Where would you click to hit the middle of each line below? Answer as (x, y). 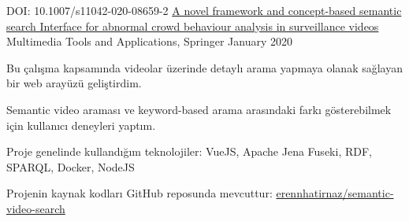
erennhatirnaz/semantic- (335, 193)
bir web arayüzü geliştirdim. (74, 83)
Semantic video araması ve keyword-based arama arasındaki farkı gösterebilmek (199, 109)
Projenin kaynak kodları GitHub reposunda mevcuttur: (139, 193)
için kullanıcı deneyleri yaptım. (81, 125)
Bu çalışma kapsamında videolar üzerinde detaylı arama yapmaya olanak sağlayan (204, 67)
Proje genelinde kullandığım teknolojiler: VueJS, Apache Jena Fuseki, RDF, (189, 151)
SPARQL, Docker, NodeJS (71, 166)
